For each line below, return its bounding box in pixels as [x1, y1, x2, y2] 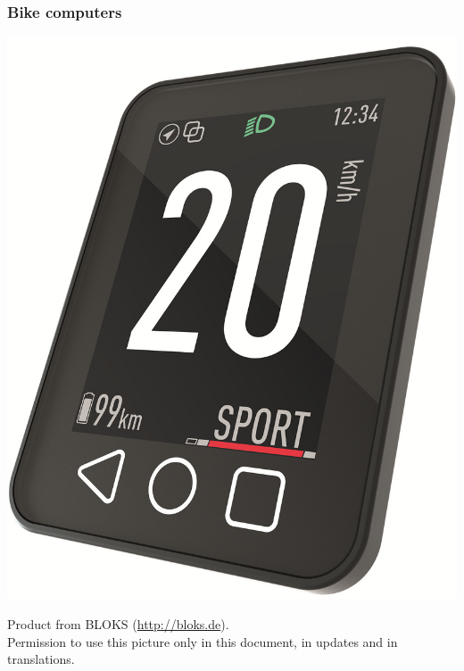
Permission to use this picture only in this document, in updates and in [7, 632, 398, 650]
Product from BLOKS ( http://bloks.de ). [7, 614, 229, 633]
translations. [7, 650, 75, 668]
